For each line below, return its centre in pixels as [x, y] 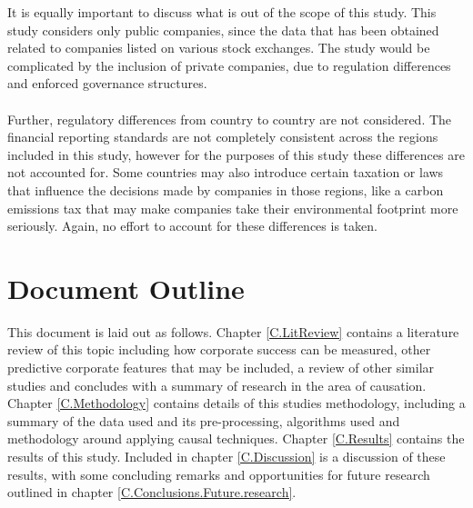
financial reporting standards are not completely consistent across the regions [223, 137]
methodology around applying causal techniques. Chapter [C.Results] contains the [236, 438]
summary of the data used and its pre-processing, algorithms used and [204, 420]
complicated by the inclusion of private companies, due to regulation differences [229, 65]
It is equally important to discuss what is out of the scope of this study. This [222, 12]
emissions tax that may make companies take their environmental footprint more [233, 208]
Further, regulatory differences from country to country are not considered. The [230, 119]
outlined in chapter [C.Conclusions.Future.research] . [152, 492]
